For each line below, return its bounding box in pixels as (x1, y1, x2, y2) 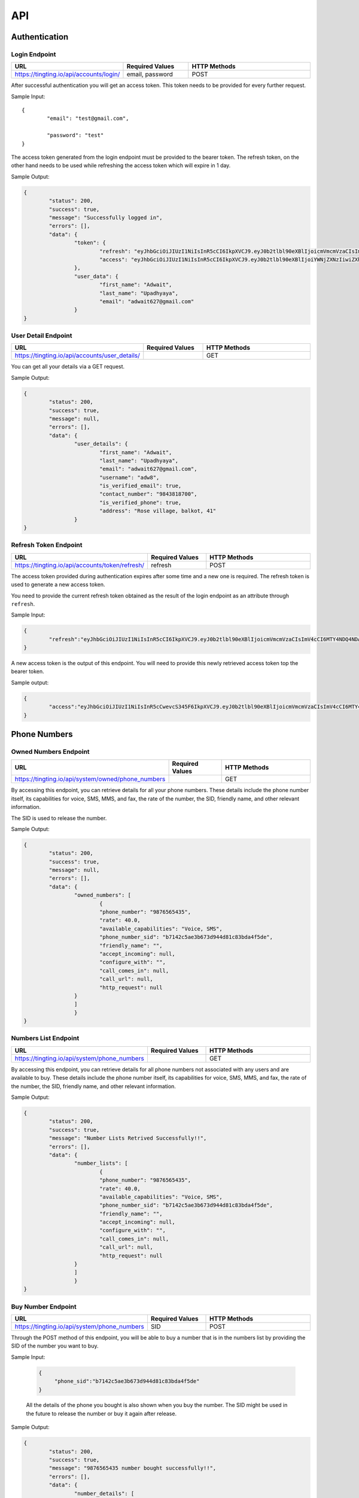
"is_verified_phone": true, (99, 499, 182, 506)
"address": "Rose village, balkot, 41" (99, 508, 217, 515)
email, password (126, 70, 173, 78)
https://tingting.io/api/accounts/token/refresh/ (14, 561, 145, 569)
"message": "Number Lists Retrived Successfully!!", (48, 1135, 207, 1141)
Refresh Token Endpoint (11, 541, 83, 549)
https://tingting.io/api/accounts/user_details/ (14, 351, 141, 360)
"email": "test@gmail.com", (47, 115, 129, 122)
